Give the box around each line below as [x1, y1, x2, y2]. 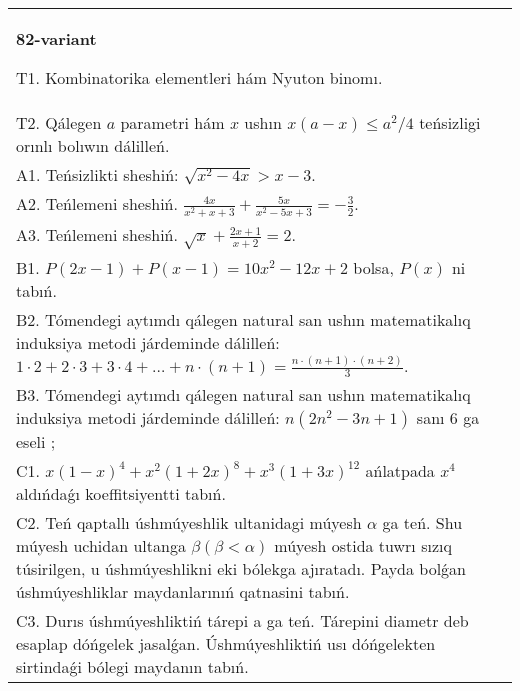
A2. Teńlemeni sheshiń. [16, 192, 178, 215]
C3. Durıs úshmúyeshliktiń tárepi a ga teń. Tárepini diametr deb [16, 609, 469, 633]
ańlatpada [365, 459, 435, 483]
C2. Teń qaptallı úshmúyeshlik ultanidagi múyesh [16, 511, 362, 535]
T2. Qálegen [16, 111, 102, 134]
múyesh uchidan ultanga [16, 534, 186, 558]
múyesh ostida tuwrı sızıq [274, 534, 452, 558]
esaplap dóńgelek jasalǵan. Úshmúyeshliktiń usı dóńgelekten [16, 632, 436, 656]
